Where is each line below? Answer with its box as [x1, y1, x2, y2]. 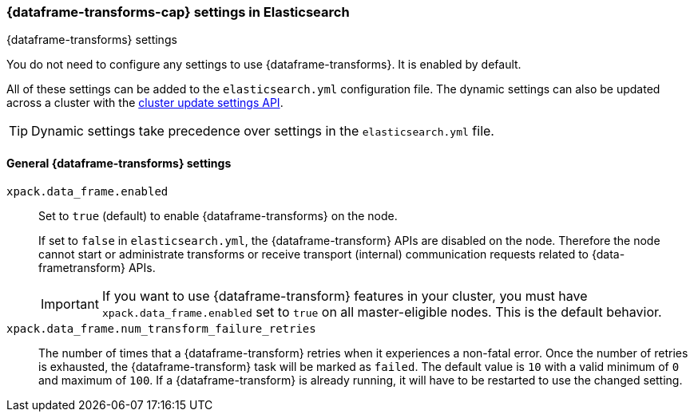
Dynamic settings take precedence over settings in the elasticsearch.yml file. [31, 123, 494, 140]
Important [41, 295, 99, 312]
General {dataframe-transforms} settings [6, 156, 232, 170]
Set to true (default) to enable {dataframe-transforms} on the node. [38, 208, 398, 223]
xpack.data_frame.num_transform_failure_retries [6, 321, 316, 335]
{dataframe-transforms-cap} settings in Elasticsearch [6, 4, 350, 20]
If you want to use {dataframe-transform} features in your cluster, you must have [101, 287, 588, 304]
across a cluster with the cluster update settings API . [6, 96, 284, 110]
